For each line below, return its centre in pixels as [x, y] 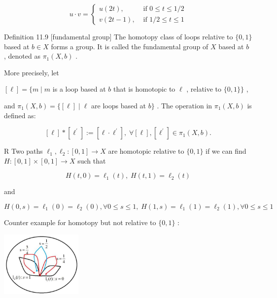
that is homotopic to [144, 89]
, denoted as [22, 56]
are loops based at [119, 105]
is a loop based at [79, 89]
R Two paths [23, 151]
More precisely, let [32, 72]
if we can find [226, 151]
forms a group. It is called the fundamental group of [130, 46]
